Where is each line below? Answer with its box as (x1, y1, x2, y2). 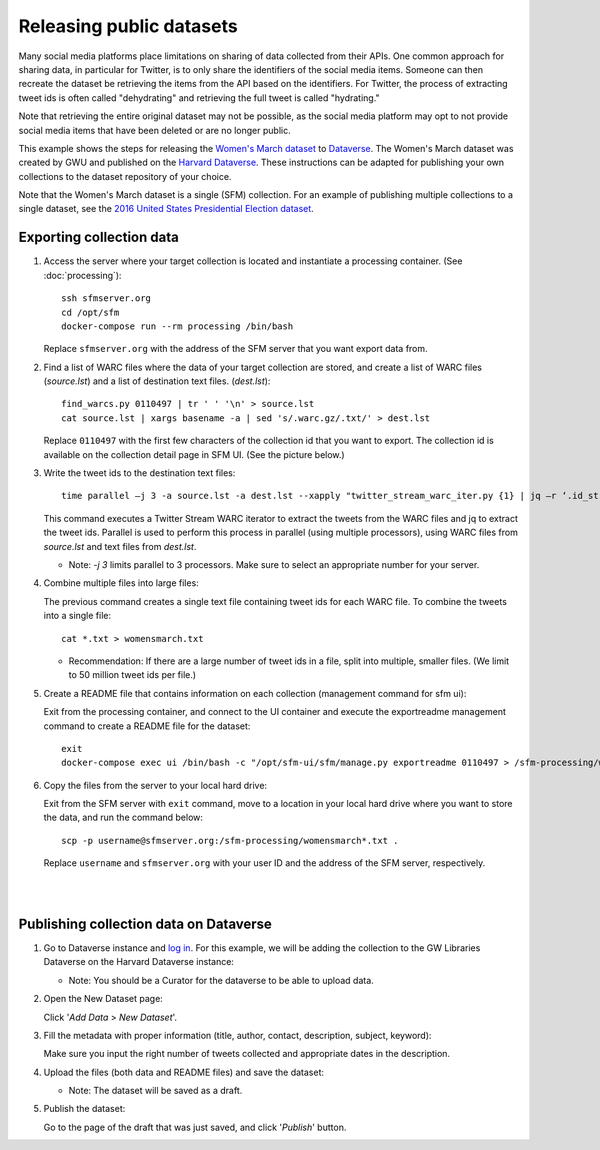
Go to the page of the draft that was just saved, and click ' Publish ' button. (43, 1121, 347, 1133)
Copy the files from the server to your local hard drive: (43, 779, 268, 791)
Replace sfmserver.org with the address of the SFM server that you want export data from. (43, 343, 429, 355)
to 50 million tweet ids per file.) (68, 669, 197, 681)
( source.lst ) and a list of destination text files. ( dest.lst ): (43, 375, 271, 387)
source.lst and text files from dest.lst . (43, 540, 197, 552)
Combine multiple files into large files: (43, 577, 199, 589)
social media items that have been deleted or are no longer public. (18, 124, 291, 136)
